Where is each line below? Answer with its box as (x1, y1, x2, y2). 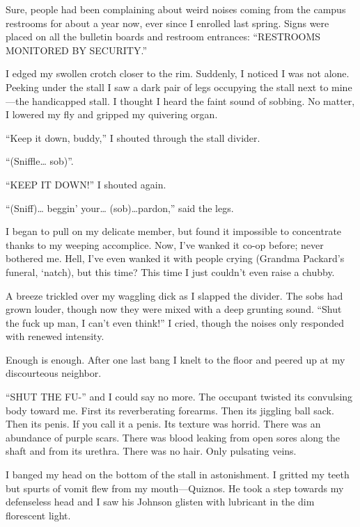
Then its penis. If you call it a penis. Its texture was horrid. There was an (6, 416, 321, 431)
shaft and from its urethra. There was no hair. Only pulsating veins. (6, 444, 297, 458)
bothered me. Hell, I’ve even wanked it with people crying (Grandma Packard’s (6, 251, 345, 266)
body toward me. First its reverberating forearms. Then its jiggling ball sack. (6, 403, 334, 417)
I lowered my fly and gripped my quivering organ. (6, 107, 218, 122)
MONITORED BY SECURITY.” (6, 42, 147, 57)
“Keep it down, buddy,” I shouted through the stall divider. (6, 130, 260, 145)
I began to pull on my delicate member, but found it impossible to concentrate (6, 224, 342, 238)
